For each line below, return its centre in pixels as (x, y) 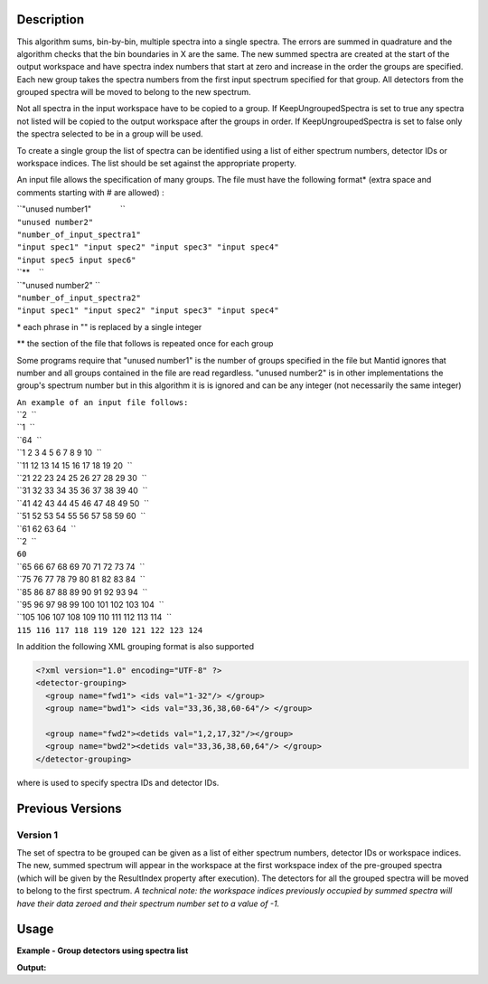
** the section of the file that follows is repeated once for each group (145, 344)
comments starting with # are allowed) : (90, 192)
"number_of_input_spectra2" (79, 298)
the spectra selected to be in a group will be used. (110, 134)
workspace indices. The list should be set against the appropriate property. (157, 164)
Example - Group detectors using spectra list (103, 951)
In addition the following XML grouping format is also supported (136, 647)
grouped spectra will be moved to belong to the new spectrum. (134, 92)
